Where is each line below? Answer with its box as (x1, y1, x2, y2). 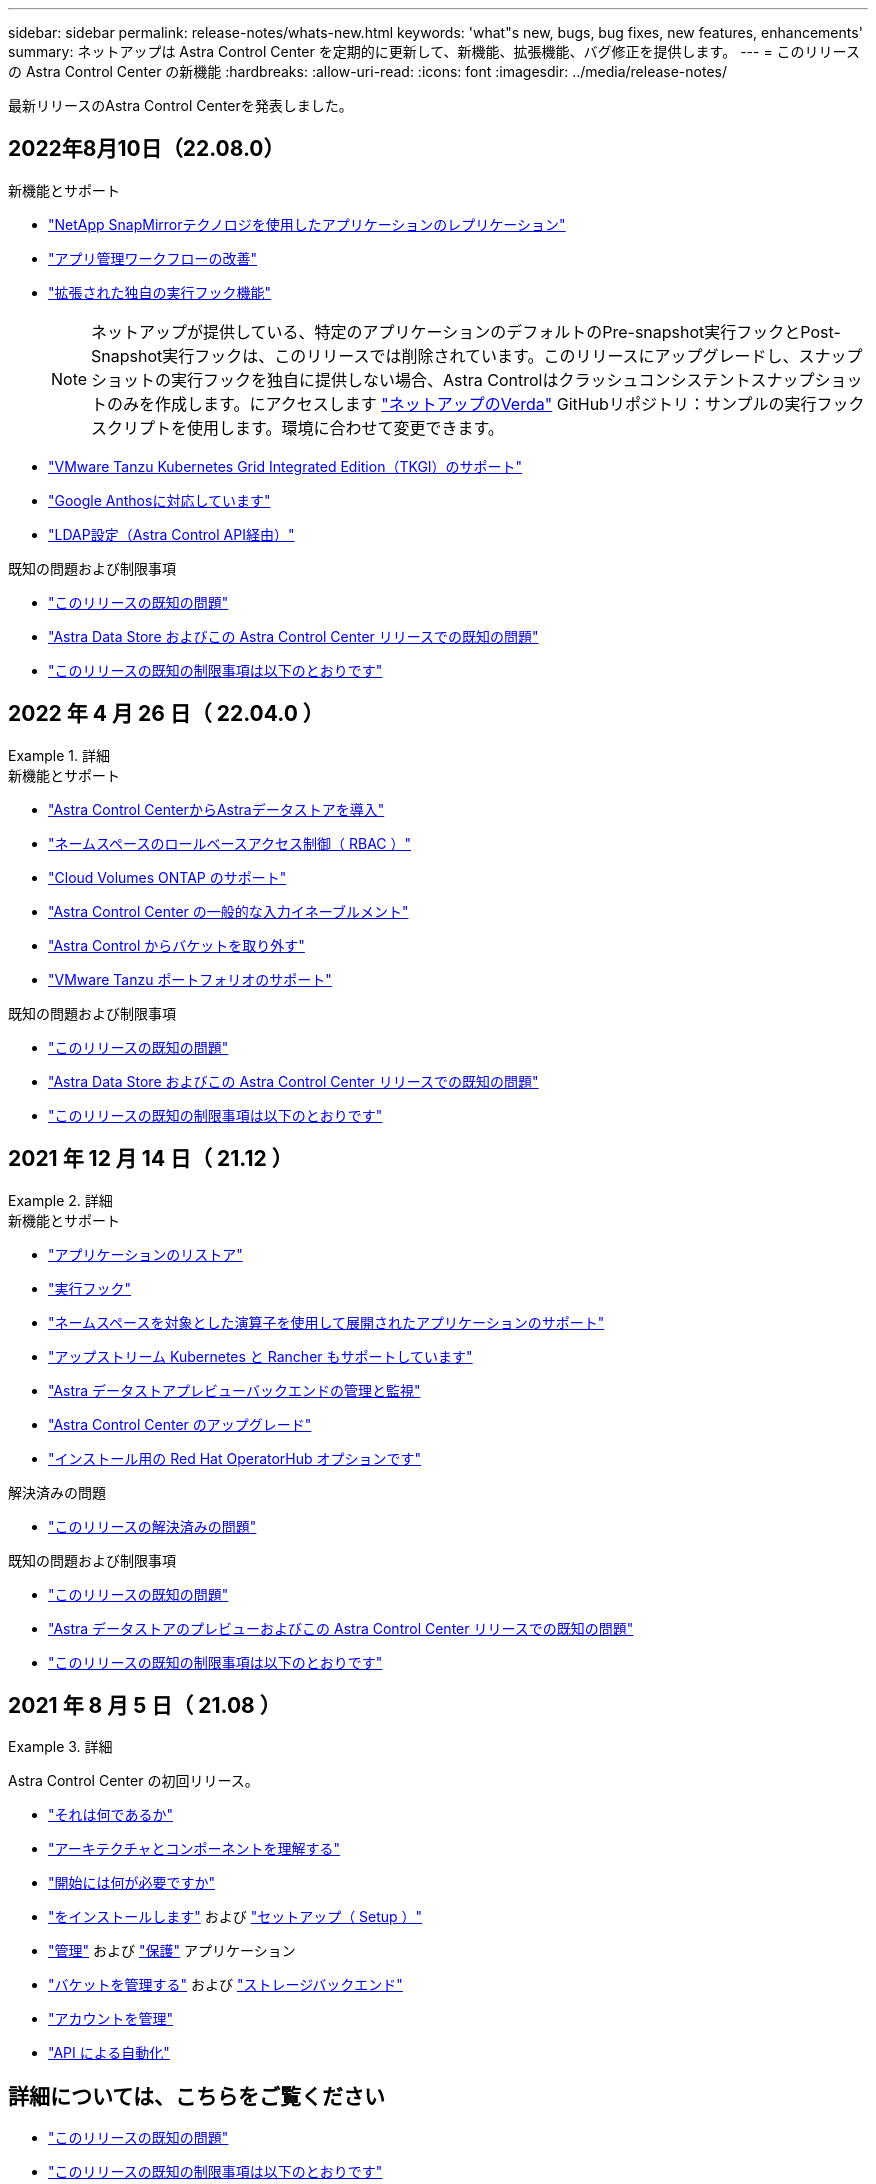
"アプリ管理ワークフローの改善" (48, 249, 258, 267)
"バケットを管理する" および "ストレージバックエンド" (48, 1976, 403, 1994)
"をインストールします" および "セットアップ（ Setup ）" (48, 1908, 423, 1926)
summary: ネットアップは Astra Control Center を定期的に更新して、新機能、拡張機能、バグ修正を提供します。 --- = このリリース (8, 43, 860, 60)
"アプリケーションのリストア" (48, 1245, 243, 1263)
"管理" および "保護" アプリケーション (48, 1942, 296, 1960)
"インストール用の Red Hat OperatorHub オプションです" (48, 1449, 422, 1467)
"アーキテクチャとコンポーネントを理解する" (48, 1840, 341, 1858)
